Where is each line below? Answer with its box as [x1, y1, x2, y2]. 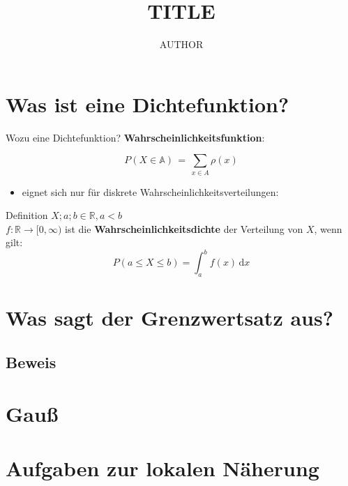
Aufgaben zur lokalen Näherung [6, 453, 319, 482]
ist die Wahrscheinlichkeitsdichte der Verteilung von [65, 221, 303, 236]
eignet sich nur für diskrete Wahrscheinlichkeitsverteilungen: [22, 184, 279, 199]
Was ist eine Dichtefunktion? [6, 89, 289, 118]
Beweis [6, 351, 56, 373]
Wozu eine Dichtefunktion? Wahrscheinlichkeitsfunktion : [6, 130, 265, 144]
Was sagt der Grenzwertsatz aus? [6, 303, 333, 332]
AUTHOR [159, 37, 204, 52]
